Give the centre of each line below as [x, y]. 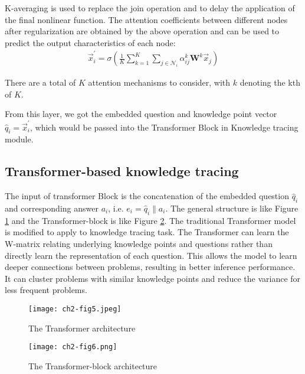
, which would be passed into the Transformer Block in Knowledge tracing [164, 127]
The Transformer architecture [82, 328]
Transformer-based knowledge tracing [122, 171]
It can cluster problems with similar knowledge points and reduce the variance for [153, 278]
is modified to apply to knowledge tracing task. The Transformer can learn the [147, 232]
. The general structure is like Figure [232, 208]
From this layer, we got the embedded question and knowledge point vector [141, 114]
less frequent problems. [46, 290]
